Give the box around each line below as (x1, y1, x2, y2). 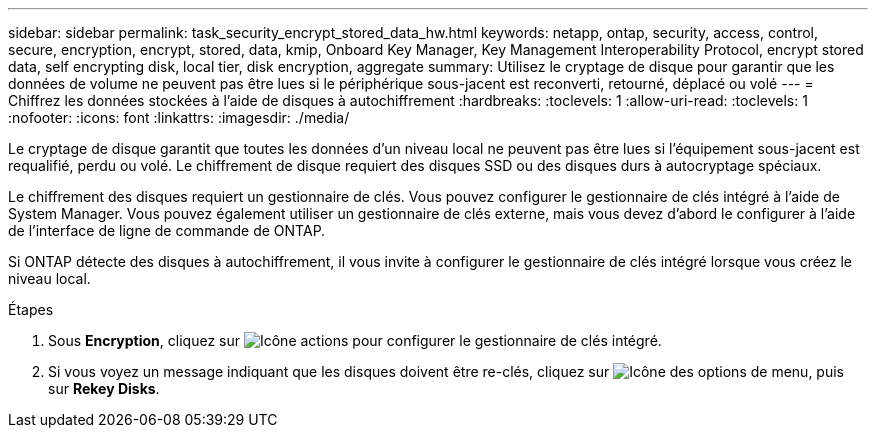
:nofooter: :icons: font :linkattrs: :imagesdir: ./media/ (8, 109, 350, 126)
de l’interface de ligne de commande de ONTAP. (8, 222, 326, 239)
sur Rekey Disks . (48, 380, 160, 397)
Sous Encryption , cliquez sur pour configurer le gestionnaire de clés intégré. (48, 332, 662, 349)
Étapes (8, 301, 54, 318)
